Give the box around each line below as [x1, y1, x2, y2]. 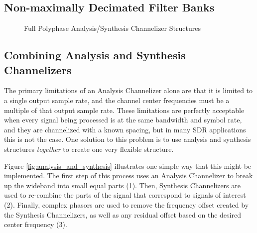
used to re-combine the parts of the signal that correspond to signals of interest [4, 190, 246, 200]
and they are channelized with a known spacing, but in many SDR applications [4, 124, 246, 134]
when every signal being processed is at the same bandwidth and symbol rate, [4, 115, 242, 125]
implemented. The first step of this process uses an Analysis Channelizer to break [4, 170, 253, 181]
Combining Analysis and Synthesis [4, 47, 186, 63]
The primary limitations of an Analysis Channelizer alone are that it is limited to [4, 85, 253, 96]
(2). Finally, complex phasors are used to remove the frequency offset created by [4, 199, 249, 210]
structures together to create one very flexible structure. [4, 143, 174, 154]
